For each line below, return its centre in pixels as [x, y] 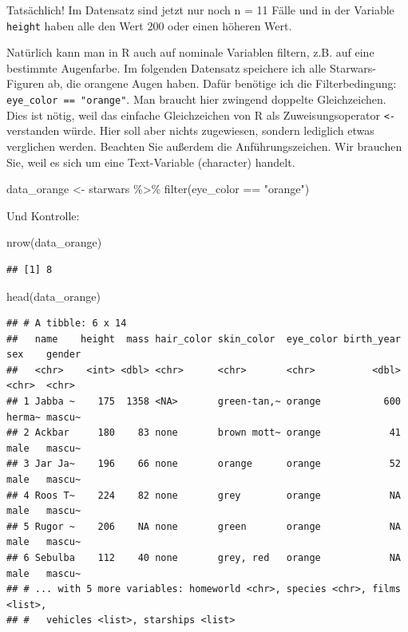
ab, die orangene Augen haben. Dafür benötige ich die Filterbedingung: [222, 83]
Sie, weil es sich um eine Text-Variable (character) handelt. [151, 162]
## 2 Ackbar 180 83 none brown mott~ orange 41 [204, 433]
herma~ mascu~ [44, 417]
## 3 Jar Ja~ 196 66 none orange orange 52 [204, 464]
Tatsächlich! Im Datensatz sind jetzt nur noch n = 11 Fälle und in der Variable [200, 10]
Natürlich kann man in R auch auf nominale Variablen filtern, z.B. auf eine [190, 52]
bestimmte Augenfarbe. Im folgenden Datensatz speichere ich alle [166, 67]
